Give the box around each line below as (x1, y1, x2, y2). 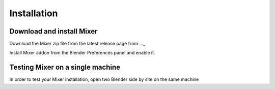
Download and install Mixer (9, 27, 98, 36)
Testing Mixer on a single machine (9, 63, 121, 72)
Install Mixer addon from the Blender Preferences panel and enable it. (9, 50, 155, 56)
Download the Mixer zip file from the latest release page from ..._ (9, 41, 145, 47)
